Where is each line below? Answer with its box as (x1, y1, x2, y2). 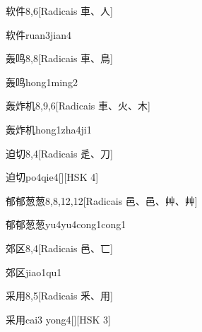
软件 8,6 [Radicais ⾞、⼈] (6, 4, 113, 18)
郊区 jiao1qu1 (6, 264, 62, 279)
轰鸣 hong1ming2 (6, 74, 78, 89)
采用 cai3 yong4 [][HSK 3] (6, 312, 111, 326)
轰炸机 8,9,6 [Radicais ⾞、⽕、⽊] (6, 98, 150, 113)
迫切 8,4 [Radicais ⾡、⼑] (6, 146, 113, 160)
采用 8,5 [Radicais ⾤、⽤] (6, 288, 113, 303)
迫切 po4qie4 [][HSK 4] (6, 170, 99, 184)
